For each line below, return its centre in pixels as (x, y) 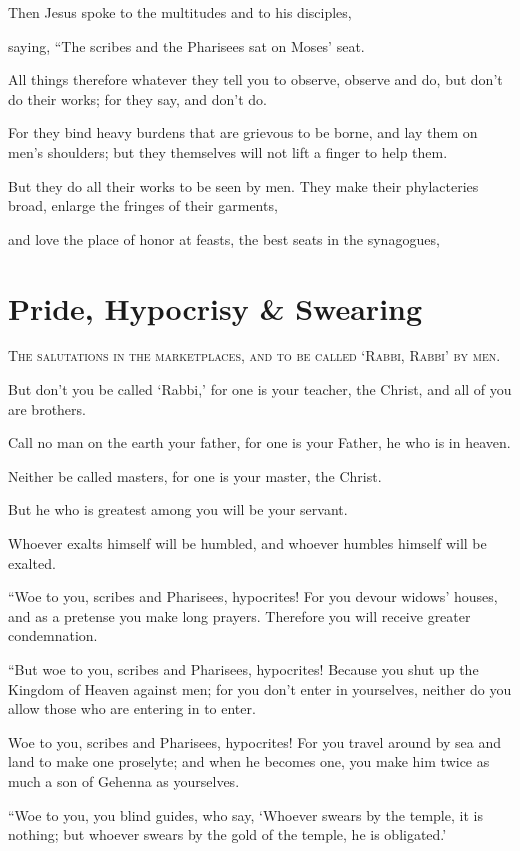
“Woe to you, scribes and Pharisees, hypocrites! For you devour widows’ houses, (253, 596)
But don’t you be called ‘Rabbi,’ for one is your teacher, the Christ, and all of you (260, 389)
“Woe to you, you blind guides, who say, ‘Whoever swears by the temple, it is (245, 814)
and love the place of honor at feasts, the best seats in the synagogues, (224, 238)
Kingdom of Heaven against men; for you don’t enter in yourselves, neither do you (260, 688)
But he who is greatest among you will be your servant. (178, 509)
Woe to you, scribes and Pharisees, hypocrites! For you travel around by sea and (255, 741)
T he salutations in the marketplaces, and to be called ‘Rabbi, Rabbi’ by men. (254, 355)
